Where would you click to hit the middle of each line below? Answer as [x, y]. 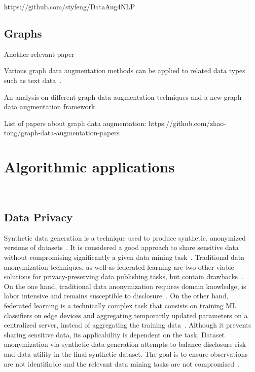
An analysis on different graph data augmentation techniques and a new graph [123, 97]
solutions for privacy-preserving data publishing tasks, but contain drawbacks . [124, 276]
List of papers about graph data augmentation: [75, 123]
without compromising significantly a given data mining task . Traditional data [124, 257]
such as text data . [33, 80]
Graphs [23, 33]
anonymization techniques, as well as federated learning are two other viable [119, 267]
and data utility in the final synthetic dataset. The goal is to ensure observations [126, 354]
